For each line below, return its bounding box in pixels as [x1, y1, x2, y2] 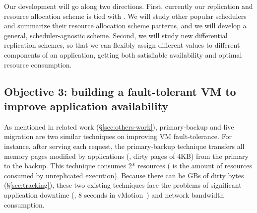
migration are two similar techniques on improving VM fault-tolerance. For [4, 131, 232, 142]
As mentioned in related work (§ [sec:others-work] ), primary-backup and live [4, 121, 234, 132]
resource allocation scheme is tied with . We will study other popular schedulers [4, 10, 247, 21]
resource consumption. [4, 59, 72, 70]
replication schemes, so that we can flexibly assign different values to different [4, 40, 240, 50]
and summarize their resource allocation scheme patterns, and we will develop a [4, 20, 247, 31]
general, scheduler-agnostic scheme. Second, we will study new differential [4, 30, 228, 40]
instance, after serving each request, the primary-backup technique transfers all [4, 141, 245, 151]
